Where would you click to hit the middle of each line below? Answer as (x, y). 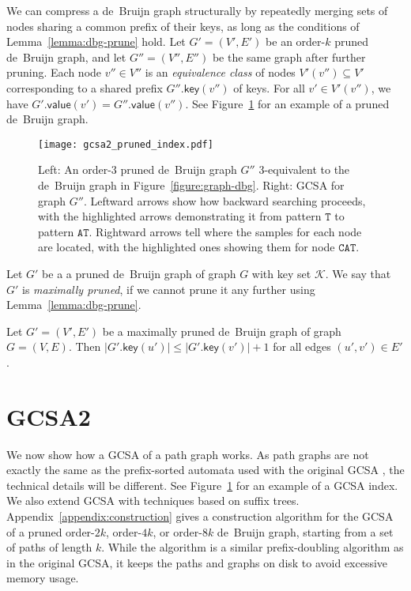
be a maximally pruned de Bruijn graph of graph (222, 331)
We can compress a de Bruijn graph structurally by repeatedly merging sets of (197, 10)
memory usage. (43, 578)
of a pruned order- (51, 531)
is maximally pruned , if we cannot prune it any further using (169, 289)
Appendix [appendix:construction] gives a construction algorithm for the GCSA (200, 516)
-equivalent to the (307, 169)
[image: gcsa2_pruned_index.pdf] (126, 144)
